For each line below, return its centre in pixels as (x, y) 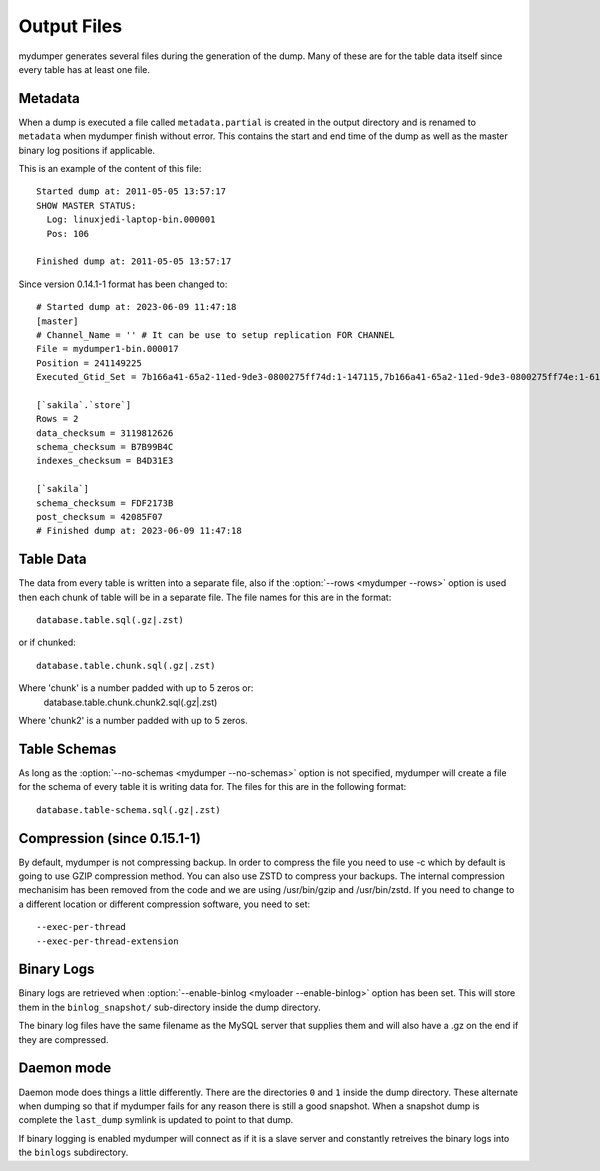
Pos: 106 (68, 233)
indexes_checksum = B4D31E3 (105, 461)
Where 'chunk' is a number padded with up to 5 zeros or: (136, 688)
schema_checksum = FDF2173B (105, 503)
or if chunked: (47, 642)
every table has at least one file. (84, 69)
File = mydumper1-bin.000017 (107, 349)
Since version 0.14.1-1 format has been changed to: (123, 284)
